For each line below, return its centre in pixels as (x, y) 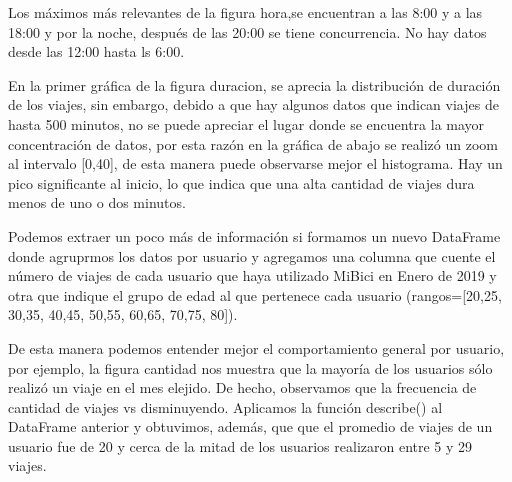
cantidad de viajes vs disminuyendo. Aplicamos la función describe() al (225, 406)
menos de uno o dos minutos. (97, 202)
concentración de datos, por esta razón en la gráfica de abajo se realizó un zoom (253, 143)
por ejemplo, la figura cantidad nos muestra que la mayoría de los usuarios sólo (250, 367)
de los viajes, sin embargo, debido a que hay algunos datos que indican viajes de (253, 104)
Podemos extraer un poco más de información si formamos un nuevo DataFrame (254, 235)
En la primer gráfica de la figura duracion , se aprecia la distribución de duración (254, 84)
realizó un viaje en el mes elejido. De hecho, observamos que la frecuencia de (242, 387)
